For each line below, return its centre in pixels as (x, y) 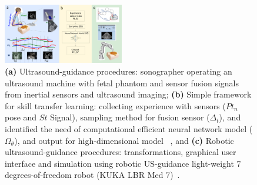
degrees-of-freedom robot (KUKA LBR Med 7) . (92, 175)
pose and (21, 117)
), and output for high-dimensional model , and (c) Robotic (124, 140)
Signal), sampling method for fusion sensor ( (130, 117)
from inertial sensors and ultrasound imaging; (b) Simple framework (128, 94)
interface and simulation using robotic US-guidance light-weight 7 (123, 163)
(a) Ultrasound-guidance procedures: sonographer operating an (119, 71)
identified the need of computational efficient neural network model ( (129, 129)
